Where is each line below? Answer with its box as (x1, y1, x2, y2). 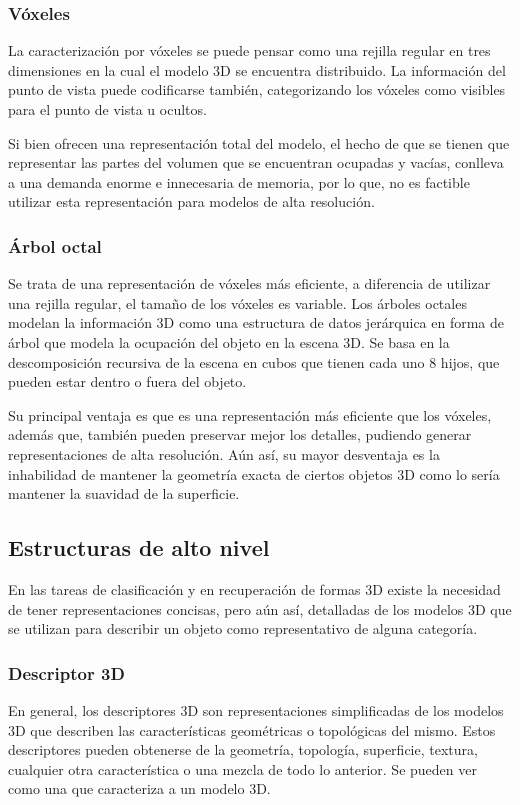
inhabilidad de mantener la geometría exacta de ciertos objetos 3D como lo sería (8, 463, 500, 484)
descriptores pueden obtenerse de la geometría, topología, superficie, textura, (8, 739, 478, 760)
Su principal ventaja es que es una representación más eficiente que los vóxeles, (8, 404, 492, 425)
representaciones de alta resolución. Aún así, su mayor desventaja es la (8, 443, 440, 464)
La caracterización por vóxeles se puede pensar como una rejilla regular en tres (8, 40, 491, 61)
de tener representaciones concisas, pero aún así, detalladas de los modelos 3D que (8, 598, 512, 619)
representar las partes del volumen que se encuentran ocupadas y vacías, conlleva (8, 152, 504, 173)
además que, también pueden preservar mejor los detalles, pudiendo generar (8, 424, 472, 445)
